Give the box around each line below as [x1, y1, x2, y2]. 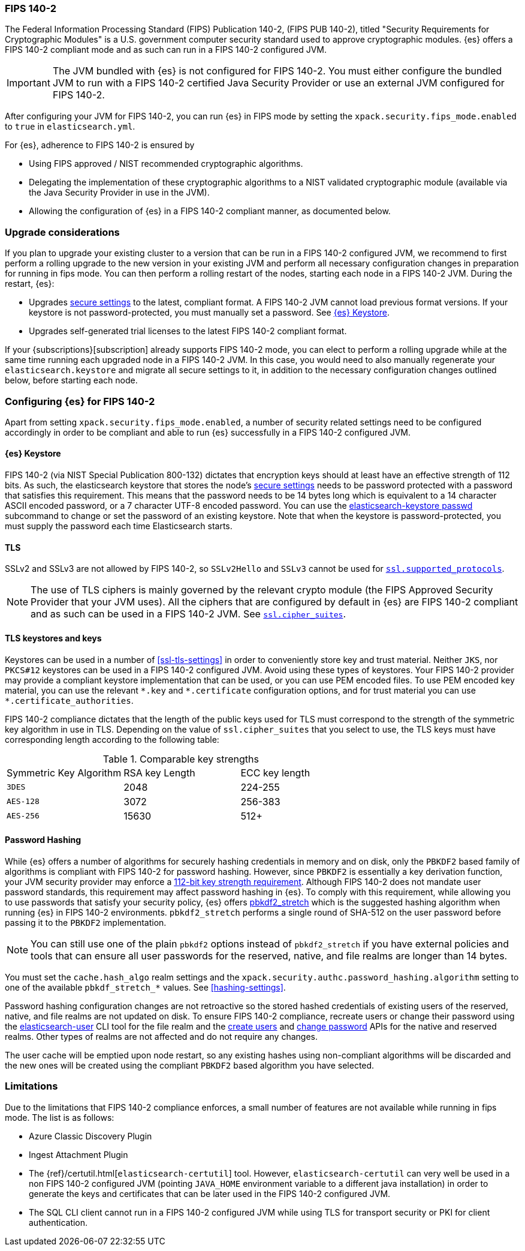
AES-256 [7, 811, 40, 821]
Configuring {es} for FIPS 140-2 [5, 395, 155, 407]
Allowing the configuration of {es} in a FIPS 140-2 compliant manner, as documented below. [29, 206, 391, 217]
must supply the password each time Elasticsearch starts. [5, 521, 233, 532]
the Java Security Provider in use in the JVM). [29, 187, 210, 198]
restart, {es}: [5, 278, 55, 289]
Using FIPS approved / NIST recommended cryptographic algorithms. [29, 158, 303, 169]
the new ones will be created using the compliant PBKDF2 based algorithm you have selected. [5, 1060, 375, 1070]
